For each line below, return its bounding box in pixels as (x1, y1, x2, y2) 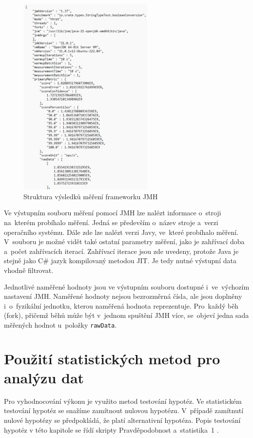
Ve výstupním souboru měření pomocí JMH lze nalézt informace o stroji (4, 208, 221, 218)
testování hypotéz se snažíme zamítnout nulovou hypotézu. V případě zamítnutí (4, 405, 244, 416)
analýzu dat (4, 367, 84, 387)
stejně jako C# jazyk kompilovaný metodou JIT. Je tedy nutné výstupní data (4, 255, 236, 266)
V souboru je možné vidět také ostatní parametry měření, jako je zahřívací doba (4, 236, 245, 247)
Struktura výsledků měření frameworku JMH (23, 191, 158, 201)
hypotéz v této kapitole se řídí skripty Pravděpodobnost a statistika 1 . (4, 424, 219, 435)
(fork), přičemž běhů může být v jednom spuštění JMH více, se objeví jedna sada (4, 310, 249, 320)
